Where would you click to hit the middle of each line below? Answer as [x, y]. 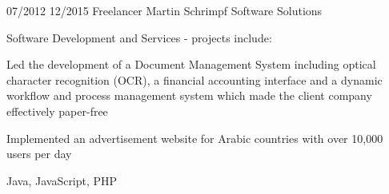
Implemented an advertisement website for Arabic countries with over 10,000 [195, 138]
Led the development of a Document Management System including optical [191, 64]
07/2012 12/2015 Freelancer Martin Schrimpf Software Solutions [164, 10]
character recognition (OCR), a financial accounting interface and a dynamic [194, 79]
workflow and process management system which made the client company [189, 95]
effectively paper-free [57, 111]
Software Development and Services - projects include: [139, 37]
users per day [39, 154]
